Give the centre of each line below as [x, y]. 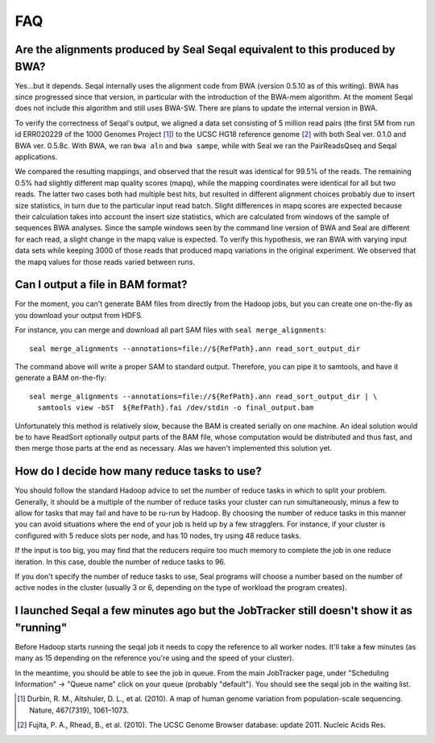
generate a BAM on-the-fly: [61, 378]
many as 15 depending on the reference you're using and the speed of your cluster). [154, 658]
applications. [36, 157]
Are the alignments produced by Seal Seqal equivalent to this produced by [205, 50]
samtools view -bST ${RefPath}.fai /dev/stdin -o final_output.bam [176, 408]
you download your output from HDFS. [79, 315]
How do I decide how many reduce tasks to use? [138, 471]
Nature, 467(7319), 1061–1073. [79, 710]
